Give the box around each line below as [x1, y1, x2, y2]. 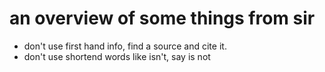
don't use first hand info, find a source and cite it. [23, 40, 227, 52]
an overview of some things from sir [9, 7, 316, 30]
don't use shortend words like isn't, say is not [23, 50, 211, 62]
